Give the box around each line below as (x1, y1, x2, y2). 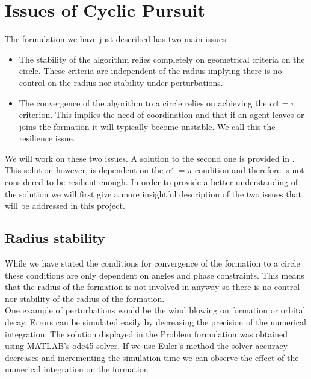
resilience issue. (19, 132, 75, 144)
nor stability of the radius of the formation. (5, 292, 165, 304)
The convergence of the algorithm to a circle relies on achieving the (19, 96, 267, 109)
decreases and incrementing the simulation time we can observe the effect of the (5, 351, 299, 363)
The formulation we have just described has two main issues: (5, 32, 229, 45)
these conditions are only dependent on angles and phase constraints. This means (5, 268, 304, 281)
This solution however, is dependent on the (5, 164, 164, 176)
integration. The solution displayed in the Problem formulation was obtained (5, 327, 288, 340)
